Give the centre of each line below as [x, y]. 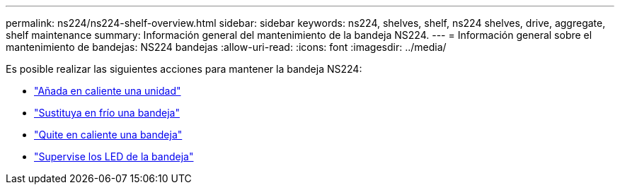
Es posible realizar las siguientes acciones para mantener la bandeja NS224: [184, 69]
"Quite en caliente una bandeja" [108, 135]
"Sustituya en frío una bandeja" [107, 113]
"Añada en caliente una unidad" [108, 91]
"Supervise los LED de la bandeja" [114, 156]
